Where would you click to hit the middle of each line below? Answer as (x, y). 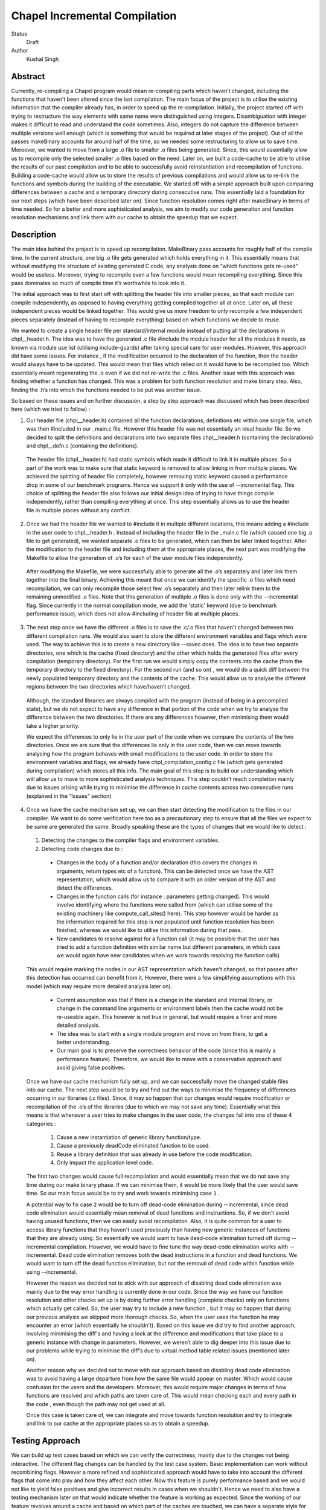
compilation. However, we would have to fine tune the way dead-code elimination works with (173, 1247)
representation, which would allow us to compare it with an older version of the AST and (166, 879)
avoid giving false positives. (91, 1068)
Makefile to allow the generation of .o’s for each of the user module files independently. (135, 557)
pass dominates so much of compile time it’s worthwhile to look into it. (98, 283)
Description (34, 235)
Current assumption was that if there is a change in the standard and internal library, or (165, 1000)
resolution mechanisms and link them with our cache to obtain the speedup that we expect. (125, 217)
